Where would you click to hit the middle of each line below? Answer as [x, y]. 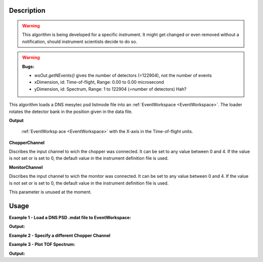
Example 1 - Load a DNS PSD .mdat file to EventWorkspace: [70, 217]
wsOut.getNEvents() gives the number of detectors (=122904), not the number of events [123, 75]
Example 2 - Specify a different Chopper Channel [60, 235]
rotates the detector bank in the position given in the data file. [71, 112]
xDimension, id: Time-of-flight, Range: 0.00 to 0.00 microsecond [99, 82]
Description [27, 10]
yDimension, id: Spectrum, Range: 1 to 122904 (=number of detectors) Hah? [111, 89]
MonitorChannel [26, 167]
